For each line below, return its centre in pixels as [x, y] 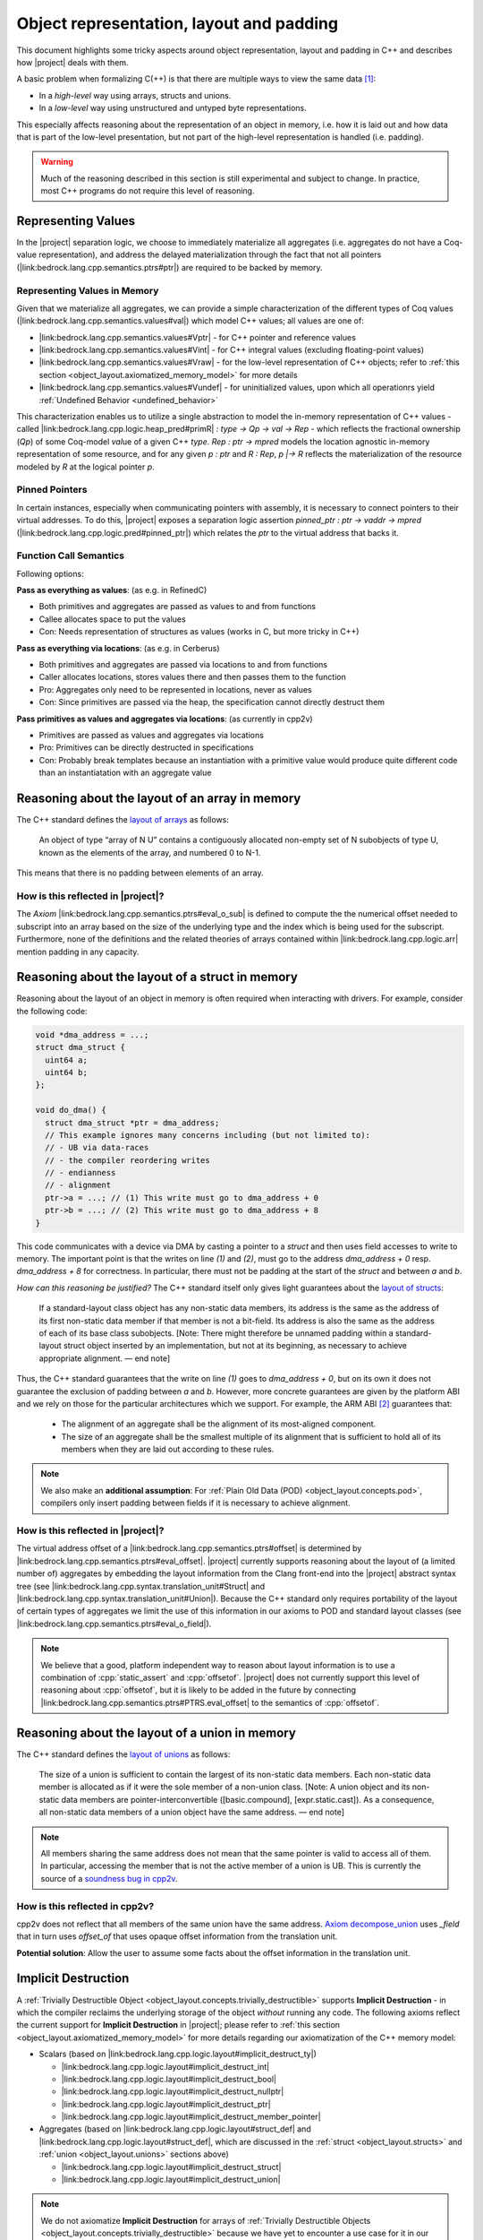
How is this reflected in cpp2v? [85, 1906]
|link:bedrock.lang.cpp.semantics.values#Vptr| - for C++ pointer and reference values [198, 337]
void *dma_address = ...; [92, 1034]
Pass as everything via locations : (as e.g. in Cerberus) [118, 648]
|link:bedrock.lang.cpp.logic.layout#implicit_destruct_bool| [169, 2079]
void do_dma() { [71, 1110]
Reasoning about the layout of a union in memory [157, 1732]
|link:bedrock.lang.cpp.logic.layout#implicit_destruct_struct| [171, 2167]
